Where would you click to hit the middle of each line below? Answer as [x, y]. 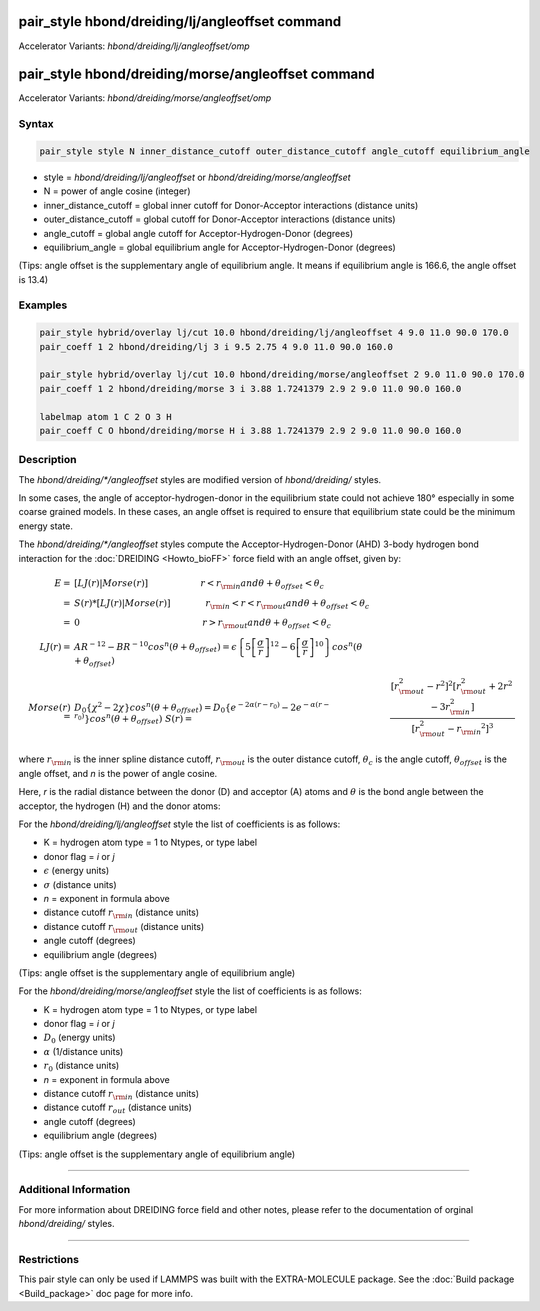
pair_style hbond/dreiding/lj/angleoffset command [180, 21]
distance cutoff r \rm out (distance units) [124, 927]
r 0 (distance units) [81, 1067]
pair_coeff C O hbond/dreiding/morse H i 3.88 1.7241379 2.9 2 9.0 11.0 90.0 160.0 [250, 430]
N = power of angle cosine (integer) [117, 191]
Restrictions [49, 1259]
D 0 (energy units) [79, 1038]
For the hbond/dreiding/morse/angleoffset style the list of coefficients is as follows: [190, 991]
